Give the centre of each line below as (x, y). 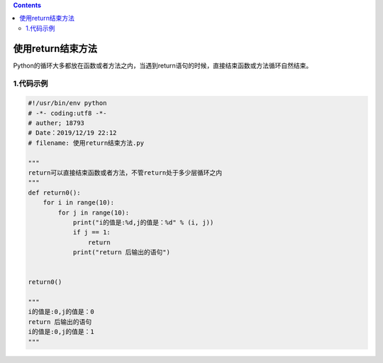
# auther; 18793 (56, 123)
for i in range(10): (79, 203)
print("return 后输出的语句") (121, 253)
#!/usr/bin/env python (67, 103)
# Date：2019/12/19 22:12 (72, 133)
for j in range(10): (94, 212)
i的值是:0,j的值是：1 (61, 332)
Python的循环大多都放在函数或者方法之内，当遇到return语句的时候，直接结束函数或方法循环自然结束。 (163, 65)
